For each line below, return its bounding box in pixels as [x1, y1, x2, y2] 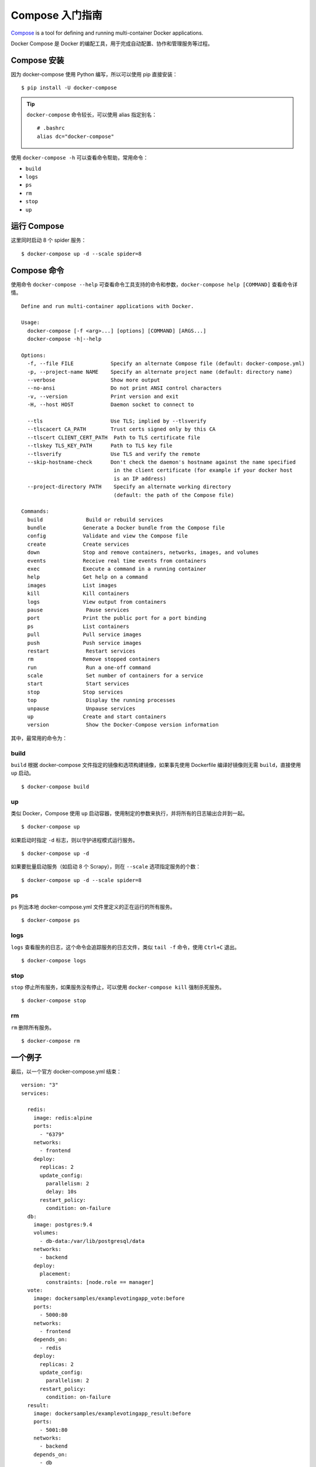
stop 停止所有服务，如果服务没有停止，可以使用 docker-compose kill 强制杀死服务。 [11, 983, 225, 991]
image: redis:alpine [33, 1114, 92, 1121]
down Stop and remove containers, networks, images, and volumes [27, 549, 259, 556]
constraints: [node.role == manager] [46, 1279, 154, 1285]
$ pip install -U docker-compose [21, 84, 117, 91]
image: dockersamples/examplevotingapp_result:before [33, 1410, 191, 1417]
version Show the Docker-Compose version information [27, 722, 219, 728]
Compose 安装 [11, 55, 64, 65]
